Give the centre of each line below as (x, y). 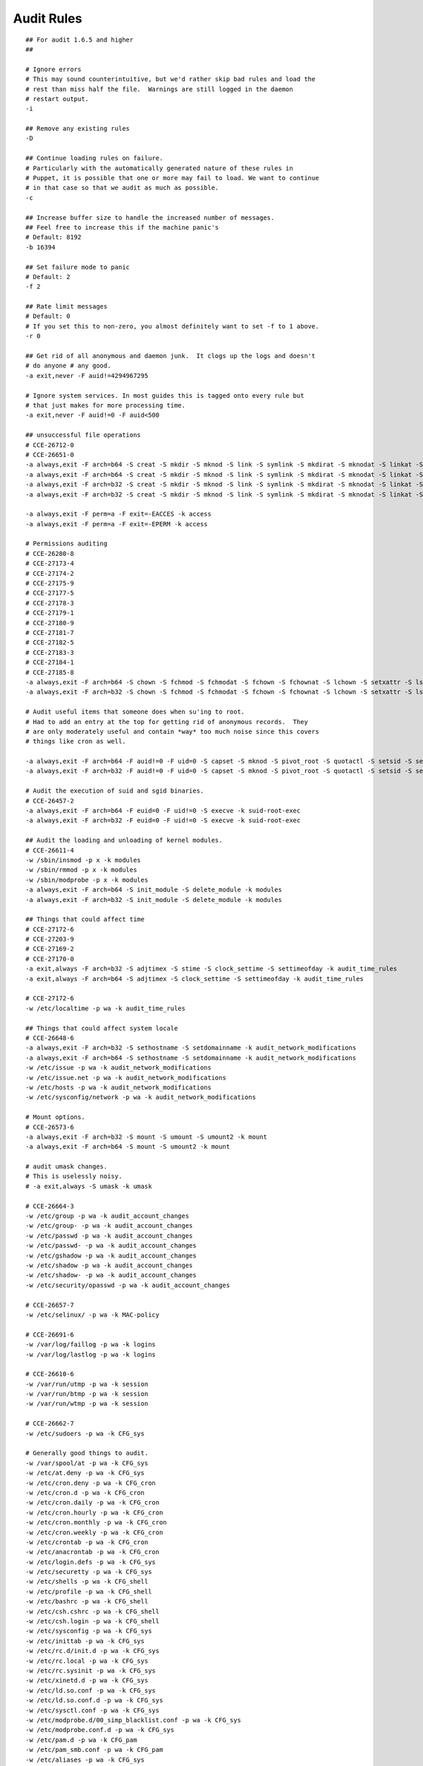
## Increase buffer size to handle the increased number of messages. (150, 218)
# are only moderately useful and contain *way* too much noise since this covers (172, 731)
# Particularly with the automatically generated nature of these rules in (159, 168)
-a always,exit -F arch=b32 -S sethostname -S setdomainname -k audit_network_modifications (191, 1048)
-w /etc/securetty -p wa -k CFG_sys (89, 1572)
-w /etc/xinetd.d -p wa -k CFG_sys (87, 1681)
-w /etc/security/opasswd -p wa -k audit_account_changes (128, 1285)
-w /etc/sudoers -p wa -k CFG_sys (85, 1433)
